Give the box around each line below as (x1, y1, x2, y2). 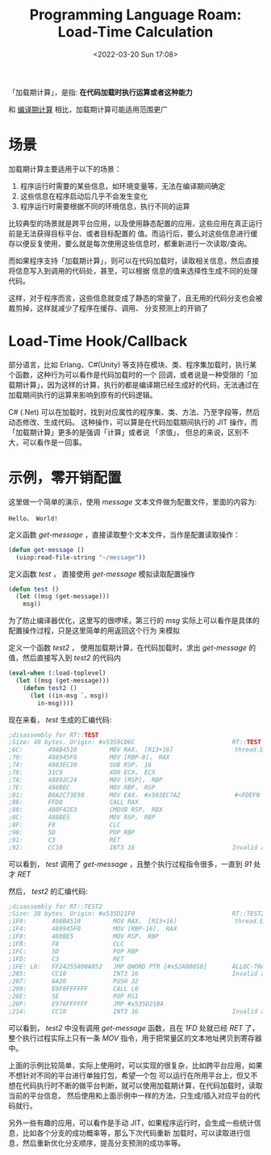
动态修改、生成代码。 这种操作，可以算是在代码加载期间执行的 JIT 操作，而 (8, 417, 258, 427)
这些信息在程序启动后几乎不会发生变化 (19, 191, 148, 201)
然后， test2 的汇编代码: (8, 886, 88, 896)
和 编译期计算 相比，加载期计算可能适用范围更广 (8, 104, 168, 114)
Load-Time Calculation (57, 23, 214, 41)
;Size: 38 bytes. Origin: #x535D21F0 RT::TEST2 (8, 910, 265, 918)
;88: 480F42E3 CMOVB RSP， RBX (8, 806, 163, 814)
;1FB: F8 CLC (8, 939, 125, 948)
